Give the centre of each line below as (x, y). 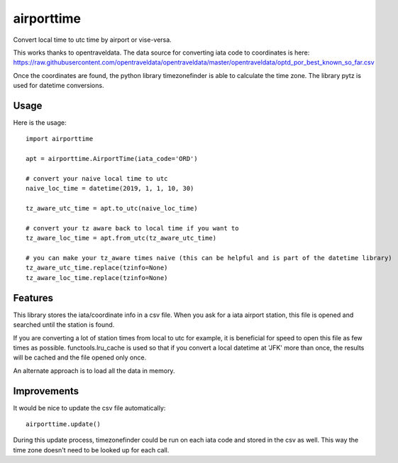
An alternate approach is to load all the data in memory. (94, 370)
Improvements (46, 391)
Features (33, 298)
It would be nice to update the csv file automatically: (89, 408)
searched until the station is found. (64, 325)
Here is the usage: (40, 123)
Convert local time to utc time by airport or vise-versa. (92, 40)
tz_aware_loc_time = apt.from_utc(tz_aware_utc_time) (121, 238)
